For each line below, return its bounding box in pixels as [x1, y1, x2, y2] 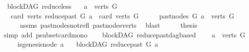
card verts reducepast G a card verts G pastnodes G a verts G [10, 10, 234, 20]
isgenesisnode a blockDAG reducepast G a [17, 39, 158, 49]
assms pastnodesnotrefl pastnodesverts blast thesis [19, 20, 197, 30]
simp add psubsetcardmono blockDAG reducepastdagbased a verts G [3, 29, 246, 39]
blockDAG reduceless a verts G [7, 1, 117, 11]
